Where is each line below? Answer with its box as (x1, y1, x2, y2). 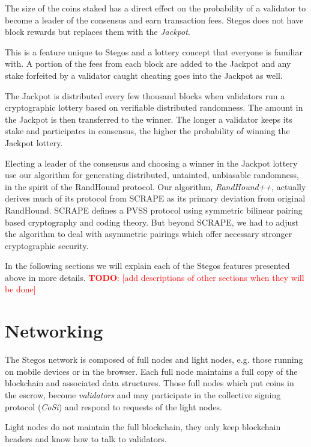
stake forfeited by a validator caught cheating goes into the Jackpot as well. (5, 69, 283, 81)
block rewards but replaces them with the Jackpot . (5, 25, 190, 38)
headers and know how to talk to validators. (5, 432, 167, 445)
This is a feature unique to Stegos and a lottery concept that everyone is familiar (5, 45, 303, 58)
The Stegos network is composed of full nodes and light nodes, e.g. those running (5, 353, 303, 366)
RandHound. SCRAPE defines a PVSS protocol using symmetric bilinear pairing (5, 203, 303, 216)
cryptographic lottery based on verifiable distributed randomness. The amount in (5, 101, 303, 114)
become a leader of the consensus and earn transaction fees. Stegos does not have (5, 13, 304, 26)
